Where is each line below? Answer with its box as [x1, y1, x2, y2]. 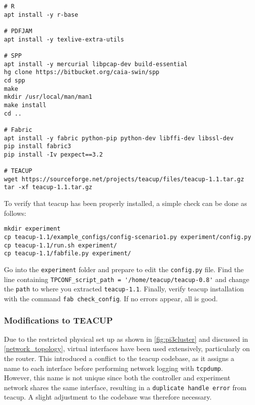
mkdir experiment [4, 225, 61, 233]
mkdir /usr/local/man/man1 [4, 93, 92, 101]
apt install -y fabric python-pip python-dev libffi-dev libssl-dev [4, 134, 234, 142]
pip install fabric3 [4, 143, 72, 150]
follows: [4, 207, 27, 218]
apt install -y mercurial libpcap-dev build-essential [4, 60, 188, 68]
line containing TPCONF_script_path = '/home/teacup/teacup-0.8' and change [4, 274, 250, 284]
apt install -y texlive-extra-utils [4, 36, 124, 43]
